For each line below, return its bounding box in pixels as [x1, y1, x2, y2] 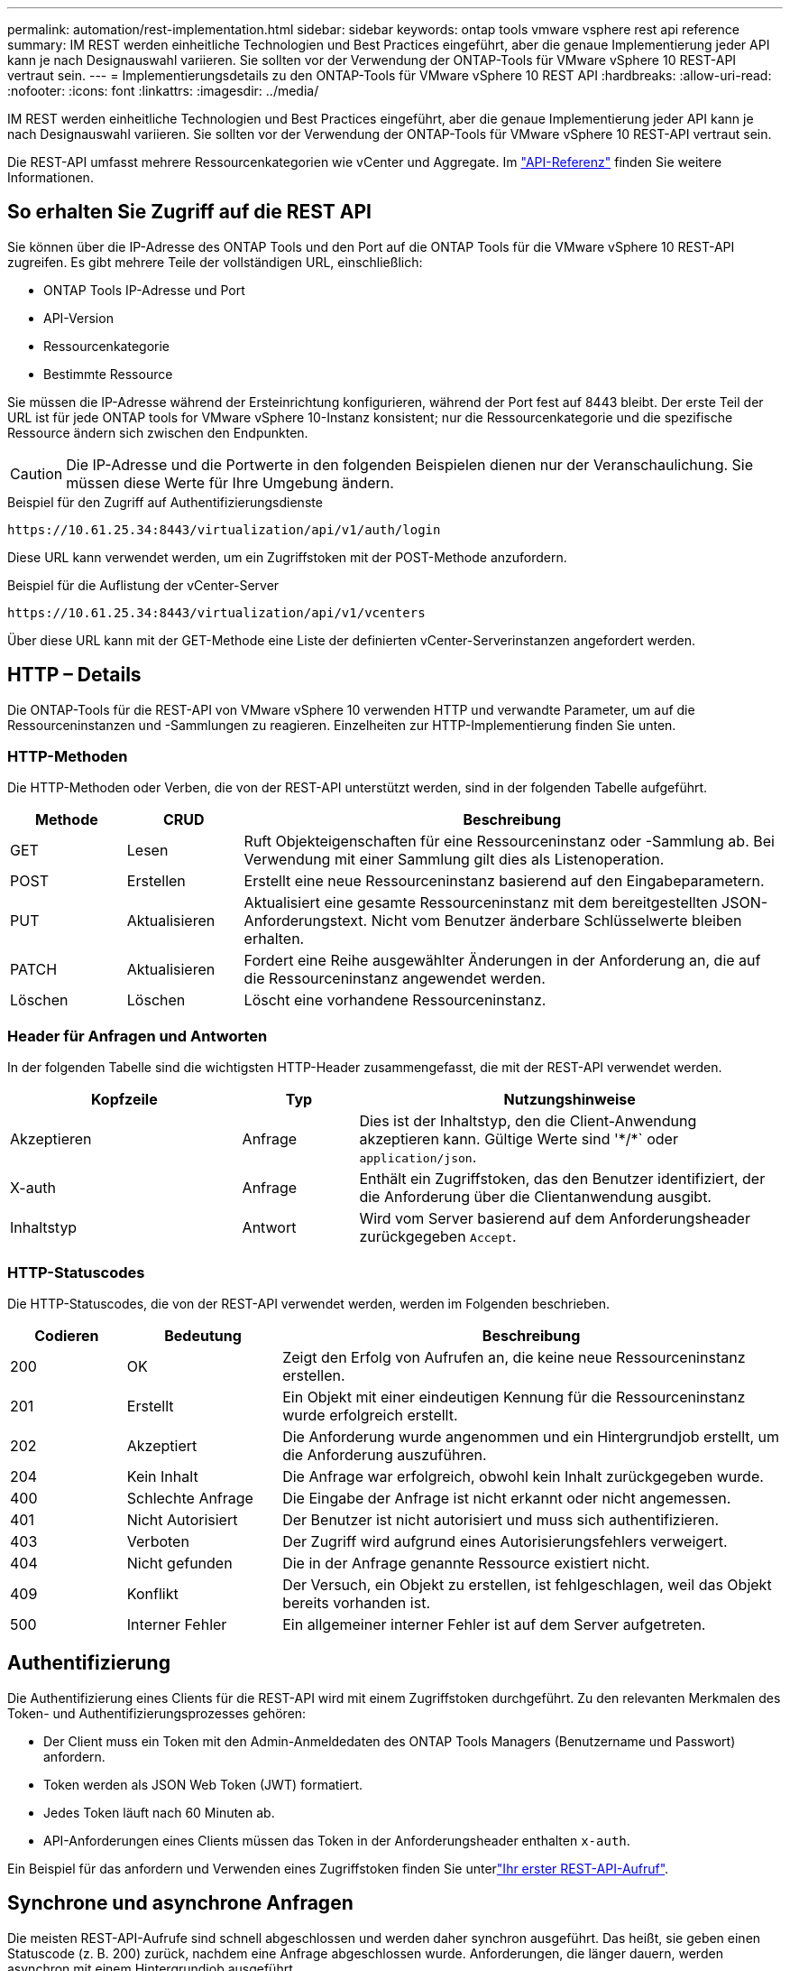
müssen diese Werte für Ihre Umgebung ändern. [66, 473, 394, 492]
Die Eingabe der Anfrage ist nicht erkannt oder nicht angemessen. [282, 1488, 731, 1507]
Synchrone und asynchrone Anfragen [7, 1892, 354, 1915]
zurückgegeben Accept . [359, 1227, 517, 1246]
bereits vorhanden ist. [282, 1593, 430, 1612]
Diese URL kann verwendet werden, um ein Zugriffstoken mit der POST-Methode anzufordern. [7, 549, 567, 565]
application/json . [359, 1148, 477, 1167]
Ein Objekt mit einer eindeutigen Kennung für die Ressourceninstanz [282, 1387, 746, 1406]
